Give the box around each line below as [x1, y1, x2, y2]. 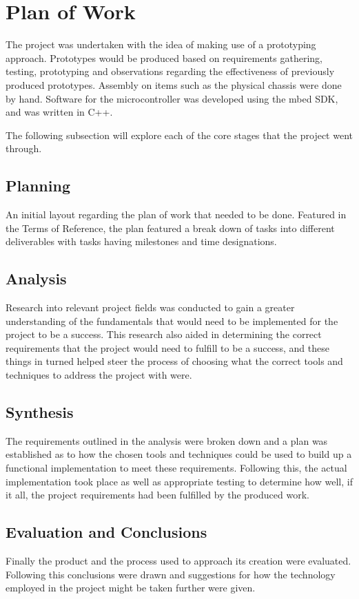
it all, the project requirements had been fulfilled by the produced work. [6, 487, 309, 502]
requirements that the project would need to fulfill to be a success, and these [6, 340, 329, 355]
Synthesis [6, 401, 74, 423]
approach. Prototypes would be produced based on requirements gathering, [6, 50, 322, 65]
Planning [6, 175, 70, 196]
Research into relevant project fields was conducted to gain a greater [6, 300, 295, 315]
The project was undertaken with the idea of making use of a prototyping [6, 37, 316, 52]
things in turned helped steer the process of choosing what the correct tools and [6, 354, 343, 368]
